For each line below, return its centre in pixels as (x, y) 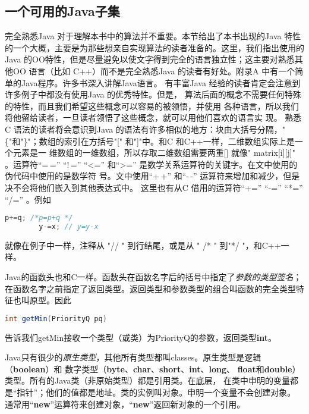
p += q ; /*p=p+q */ (39, 218)
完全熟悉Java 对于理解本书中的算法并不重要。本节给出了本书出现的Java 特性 (153, 36)
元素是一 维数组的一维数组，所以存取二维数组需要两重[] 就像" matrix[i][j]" (154, 153)
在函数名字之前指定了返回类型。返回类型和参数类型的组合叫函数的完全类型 (150, 288)
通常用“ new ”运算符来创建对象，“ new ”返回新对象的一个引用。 (125, 404)
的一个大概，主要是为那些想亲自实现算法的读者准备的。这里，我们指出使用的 (154, 47)
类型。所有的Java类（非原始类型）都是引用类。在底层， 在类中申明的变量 (148, 380)
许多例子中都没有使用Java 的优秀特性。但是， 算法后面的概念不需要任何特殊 (153, 94)
